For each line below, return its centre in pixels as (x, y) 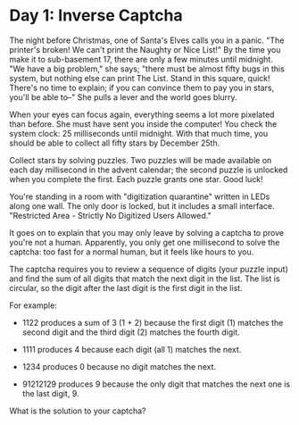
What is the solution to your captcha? (78, 411)
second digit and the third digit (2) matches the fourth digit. (131, 332)
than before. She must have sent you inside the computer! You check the (143, 124)
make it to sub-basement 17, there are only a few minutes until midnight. (141, 59)
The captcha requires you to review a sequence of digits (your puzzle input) (149, 269)
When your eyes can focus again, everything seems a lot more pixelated (142, 114)
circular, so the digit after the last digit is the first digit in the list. (126, 287)
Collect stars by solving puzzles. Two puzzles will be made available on (141, 160)
